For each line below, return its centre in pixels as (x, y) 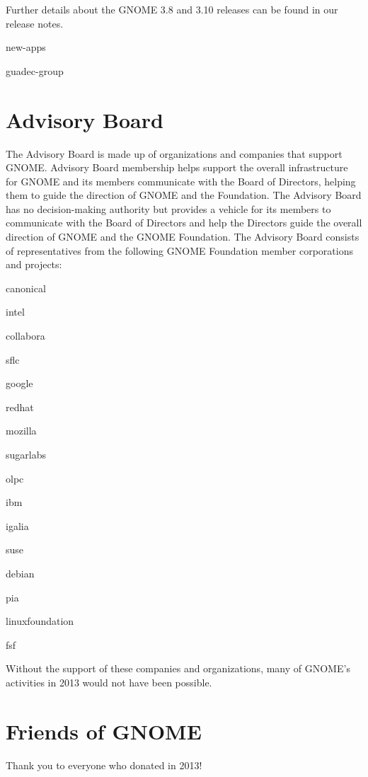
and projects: (34, 264)
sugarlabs (26, 454)
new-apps (26, 47)
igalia (17, 525)
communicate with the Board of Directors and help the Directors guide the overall (184, 223)
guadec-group (35, 70)
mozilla (21, 431)
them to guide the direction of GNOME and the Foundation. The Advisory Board (184, 195)
